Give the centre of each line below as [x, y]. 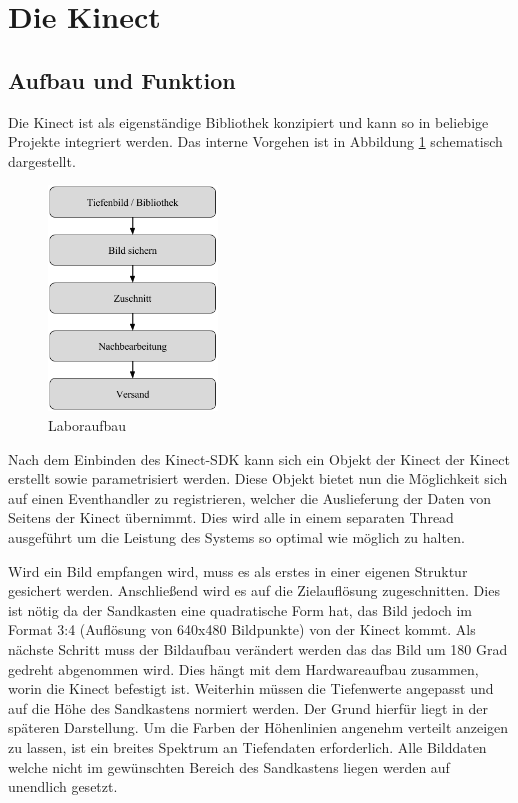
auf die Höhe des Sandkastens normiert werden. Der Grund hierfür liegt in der [248, 707]
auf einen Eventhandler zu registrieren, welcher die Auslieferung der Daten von [250, 497]
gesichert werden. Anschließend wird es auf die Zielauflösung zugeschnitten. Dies [254, 590]
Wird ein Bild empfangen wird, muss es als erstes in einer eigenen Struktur [238, 570]
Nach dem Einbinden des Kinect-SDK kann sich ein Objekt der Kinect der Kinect [259, 458]
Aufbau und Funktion [122, 79]
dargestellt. [42, 160]
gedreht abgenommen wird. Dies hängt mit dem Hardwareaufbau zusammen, [243, 668]
